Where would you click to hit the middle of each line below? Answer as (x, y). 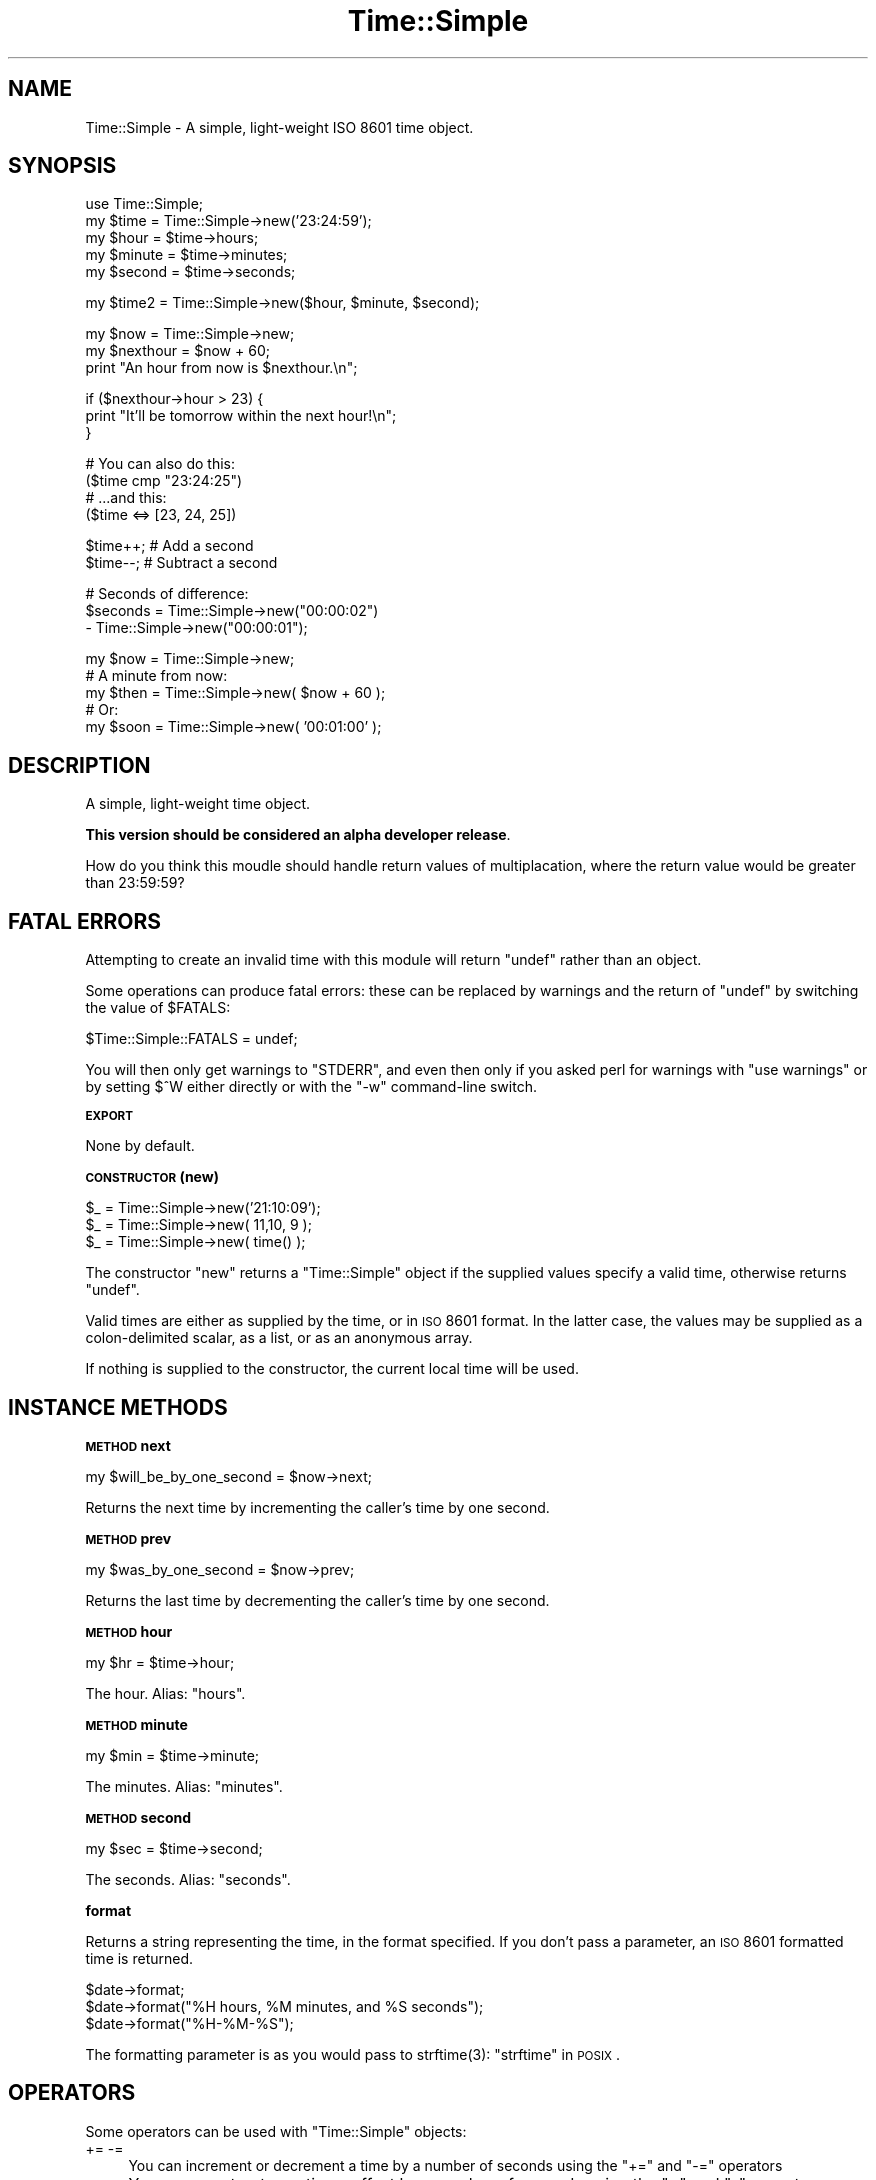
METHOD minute (136, 1724)
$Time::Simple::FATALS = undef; (191, 1039)
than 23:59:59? (135, 883)
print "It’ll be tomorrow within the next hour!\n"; (241, 416)
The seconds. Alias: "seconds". (188, 1879)
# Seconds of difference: (167, 594)
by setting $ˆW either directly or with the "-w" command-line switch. (311, 1087)
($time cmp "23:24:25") (164, 481)
